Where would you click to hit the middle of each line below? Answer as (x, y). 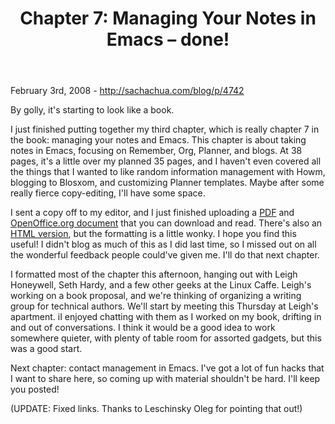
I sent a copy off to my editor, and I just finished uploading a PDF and (152, 213)
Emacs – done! (168, 39)
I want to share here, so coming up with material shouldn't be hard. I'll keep (165, 379)
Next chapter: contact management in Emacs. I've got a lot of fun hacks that (167, 368)
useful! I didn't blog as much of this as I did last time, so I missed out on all (163, 244)
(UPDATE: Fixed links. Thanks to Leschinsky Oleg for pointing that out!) (156, 409)
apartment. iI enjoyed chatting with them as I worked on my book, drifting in (166, 317)
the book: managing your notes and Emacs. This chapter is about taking (158, 140)
